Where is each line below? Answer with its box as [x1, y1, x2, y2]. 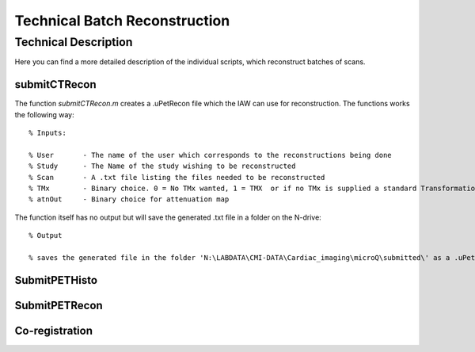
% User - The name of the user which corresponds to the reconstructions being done [28, 151, 392, 159]
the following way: [14, 109, 74, 119]
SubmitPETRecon [14, 298, 103, 312]
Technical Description [14, 35, 133, 49]
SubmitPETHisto [14, 274, 98, 287]
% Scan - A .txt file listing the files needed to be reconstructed [28, 173, 325, 182]
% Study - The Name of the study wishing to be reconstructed [28, 162, 296, 170]
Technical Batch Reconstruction [14, 12, 230, 29]
